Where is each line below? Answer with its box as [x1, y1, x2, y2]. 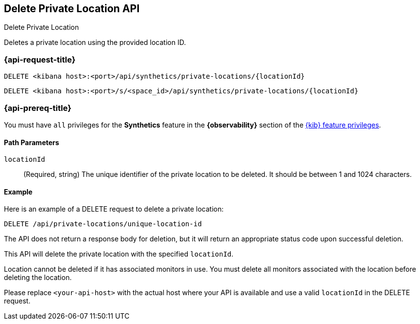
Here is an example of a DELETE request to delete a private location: [4, 205, 224, 214]
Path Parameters [4, 138, 59, 147]
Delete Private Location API [4, 2, 140, 15]
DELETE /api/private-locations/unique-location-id [4, 220, 202, 228]
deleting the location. [4, 273, 72, 282]
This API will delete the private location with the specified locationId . [4, 250, 234, 259]
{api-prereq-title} [4, 103, 71, 113]
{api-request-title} [4, 54, 76, 65]
